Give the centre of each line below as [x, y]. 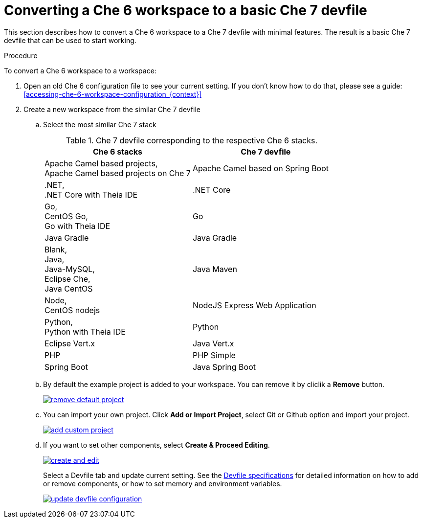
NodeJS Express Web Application [254, 305]
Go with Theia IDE [78, 226]
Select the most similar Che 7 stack [100, 124]
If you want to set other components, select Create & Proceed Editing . [156, 445]
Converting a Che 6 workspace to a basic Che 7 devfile [186, 10]
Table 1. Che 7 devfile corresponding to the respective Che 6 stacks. [192, 140]
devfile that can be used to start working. [70, 40]
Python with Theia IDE [85, 331]
